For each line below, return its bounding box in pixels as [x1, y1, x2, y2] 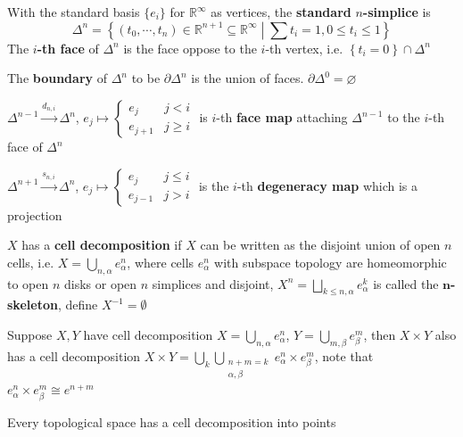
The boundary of [7, 69, 107, 87]
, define [57, 295, 98, 314]
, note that [314, 346, 374, 365]
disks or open [64, 274, 137, 293]
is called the [373, 274, 439, 293]
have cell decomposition [83, 326, 213, 343]
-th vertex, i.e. [265, 38, 343, 57]
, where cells [127, 252, 194, 271]
